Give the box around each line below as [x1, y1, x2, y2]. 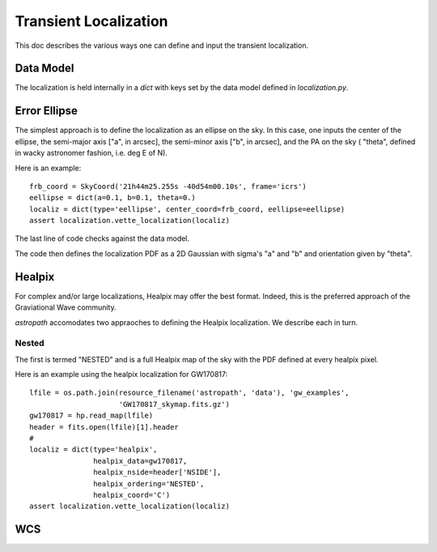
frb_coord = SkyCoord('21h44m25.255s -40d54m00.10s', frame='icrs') [29, 182, 307, 190]
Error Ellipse [15, 104, 78, 118]
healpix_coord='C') [93, 490, 171, 499]
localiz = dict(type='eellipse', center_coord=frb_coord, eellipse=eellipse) [29, 204, 346, 214]
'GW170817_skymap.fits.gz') [118, 400, 231, 409]
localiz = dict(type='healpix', [29, 445, 158, 454]
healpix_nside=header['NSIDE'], [93, 468, 222, 477]
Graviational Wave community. [15, 302, 117, 312]
